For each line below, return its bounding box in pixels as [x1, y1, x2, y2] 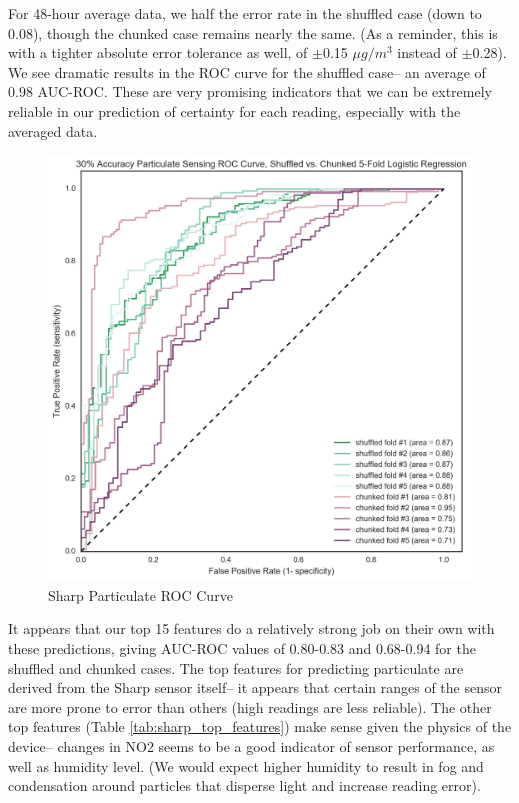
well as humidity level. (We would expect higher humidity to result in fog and [8, 755, 484, 776]
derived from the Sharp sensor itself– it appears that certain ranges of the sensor [8, 677, 502, 698]
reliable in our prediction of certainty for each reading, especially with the [8, 100, 461, 121]
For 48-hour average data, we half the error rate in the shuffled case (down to [8, 3, 482, 23]
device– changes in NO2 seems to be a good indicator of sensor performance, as [8, 735, 495, 756]
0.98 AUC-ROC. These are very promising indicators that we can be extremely [8, 81, 492, 102]
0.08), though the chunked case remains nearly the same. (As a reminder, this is [8, 22, 498, 43]
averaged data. [8, 120, 98, 141]
